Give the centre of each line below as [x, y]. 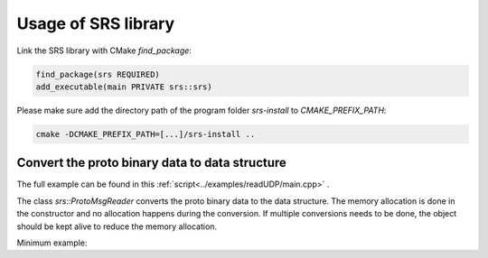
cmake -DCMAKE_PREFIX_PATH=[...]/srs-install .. [145, 134]
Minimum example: [52, 243]
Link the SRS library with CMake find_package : [104, 51]
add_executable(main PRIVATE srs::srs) [124, 87]
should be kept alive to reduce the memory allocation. [117, 226]
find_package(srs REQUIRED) [98, 74]
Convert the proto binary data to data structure [151, 163]
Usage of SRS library [96, 23]
